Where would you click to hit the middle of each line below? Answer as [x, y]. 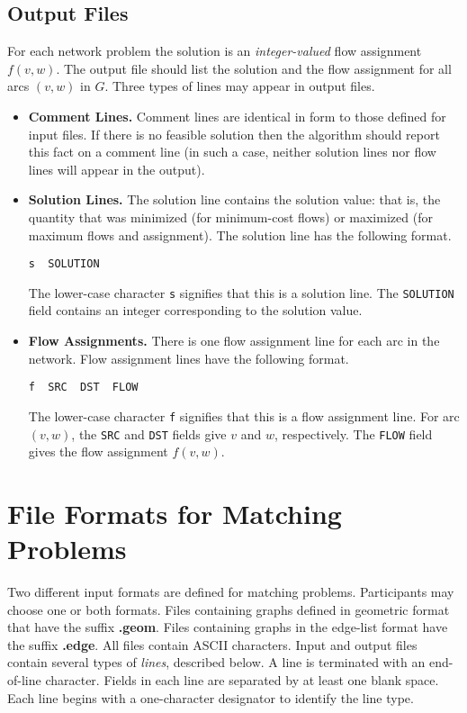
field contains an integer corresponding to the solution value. [195, 310]
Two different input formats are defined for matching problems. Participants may [231, 592]
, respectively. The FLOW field [353, 433]
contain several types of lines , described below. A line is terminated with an [216, 662]
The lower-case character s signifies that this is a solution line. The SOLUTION [241, 292]
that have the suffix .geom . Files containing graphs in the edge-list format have [228, 627]
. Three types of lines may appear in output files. [240, 86]
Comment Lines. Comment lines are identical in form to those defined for [237, 116]
